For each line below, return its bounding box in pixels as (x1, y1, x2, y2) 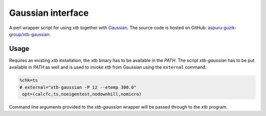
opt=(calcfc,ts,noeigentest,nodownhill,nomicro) (22, 91, 142, 97)
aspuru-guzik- (207, 25, 236, 31)
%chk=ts (19, 77, 38, 83)
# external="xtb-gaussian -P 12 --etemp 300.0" (19, 84, 136, 90)
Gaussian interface (9, 7, 89, 18)
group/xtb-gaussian (9, 31, 50, 37)
